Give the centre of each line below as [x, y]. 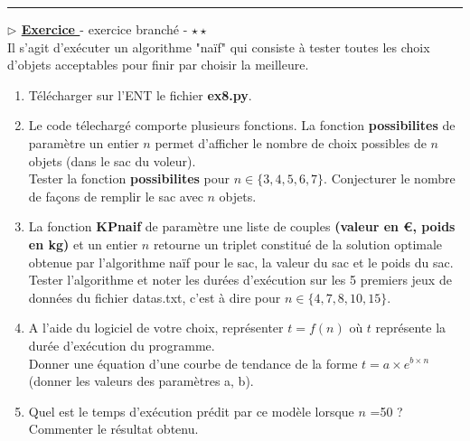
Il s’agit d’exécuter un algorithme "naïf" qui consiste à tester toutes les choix [219, 47]
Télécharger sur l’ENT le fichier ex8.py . [140, 94]
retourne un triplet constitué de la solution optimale [298, 244]
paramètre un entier [84, 142]
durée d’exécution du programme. [122, 345]
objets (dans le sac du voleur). [112, 160]
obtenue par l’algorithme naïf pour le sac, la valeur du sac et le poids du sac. [241, 262]
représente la [411, 328]
